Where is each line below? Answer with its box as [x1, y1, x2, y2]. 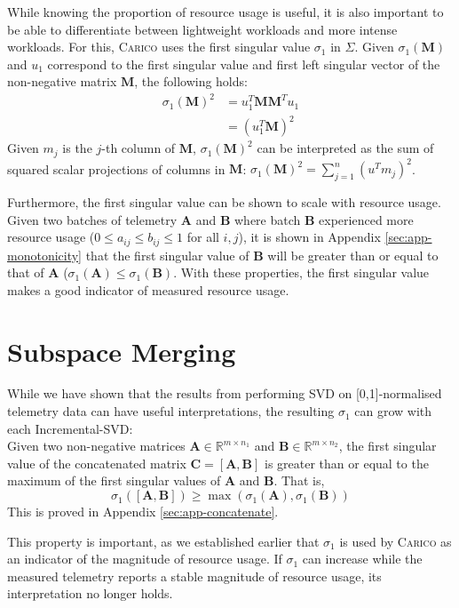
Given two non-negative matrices [7, 436, 186, 455]
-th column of [101, 139, 176, 157]
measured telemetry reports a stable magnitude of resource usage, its [7, 566, 382, 585]
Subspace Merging [7, 332, 236, 369]
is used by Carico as [339, 532, 452, 550]
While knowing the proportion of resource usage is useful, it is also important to [7, 3, 444, 20]
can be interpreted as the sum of [257, 139, 434, 157]
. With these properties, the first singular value [173, 263, 430, 282]
